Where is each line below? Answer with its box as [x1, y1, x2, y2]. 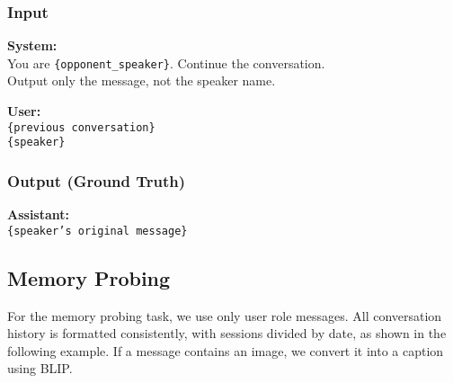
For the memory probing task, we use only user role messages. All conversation [7, 306, 442, 325]
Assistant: [7, 205, 70, 224]
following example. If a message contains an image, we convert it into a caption [7, 341, 444, 360]
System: [7, 36, 58, 55]
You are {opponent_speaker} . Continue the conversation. [7, 53, 325, 72]
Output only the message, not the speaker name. [7, 71, 276, 90]
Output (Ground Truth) [7, 169, 186, 191]
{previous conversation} [7, 120, 155, 134]
